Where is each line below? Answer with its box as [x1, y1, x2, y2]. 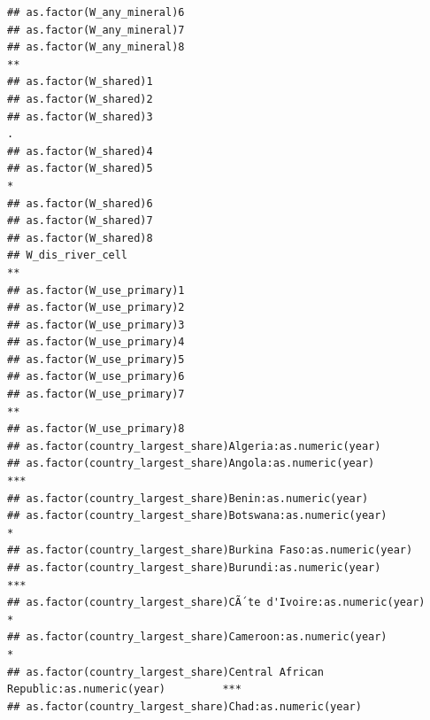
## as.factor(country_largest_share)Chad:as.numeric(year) [7, 700, 362, 713]
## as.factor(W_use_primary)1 [7, 283, 185, 297]
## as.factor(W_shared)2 [7, 92, 153, 105]
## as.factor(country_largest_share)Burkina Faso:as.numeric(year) [7, 544, 413, 557]
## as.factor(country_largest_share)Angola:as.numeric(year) [7, 457, 375, 470]
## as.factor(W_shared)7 [7, 214, 153, 228]
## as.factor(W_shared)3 [7, 110, 153, 123]
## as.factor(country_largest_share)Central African [7, 665, 324, 678]
